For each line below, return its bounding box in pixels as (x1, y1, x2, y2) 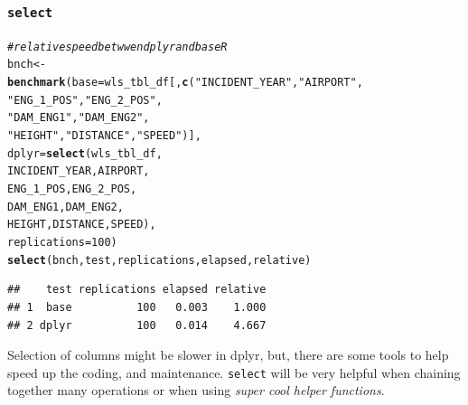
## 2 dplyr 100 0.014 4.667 (7, 318, 267, 332)
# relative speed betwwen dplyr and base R (7, 40, 228, 53)
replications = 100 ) (7, 236, 117, 249)
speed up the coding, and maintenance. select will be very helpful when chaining (7, 363, 461, 381)
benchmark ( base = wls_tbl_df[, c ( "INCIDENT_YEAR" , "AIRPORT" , (7, 76, 363, 89)
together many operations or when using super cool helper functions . (7, 381, 385, 400)
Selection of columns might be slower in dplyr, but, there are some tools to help (7, 345, 449, 364)
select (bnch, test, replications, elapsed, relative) (7, 253, 312, 267)
